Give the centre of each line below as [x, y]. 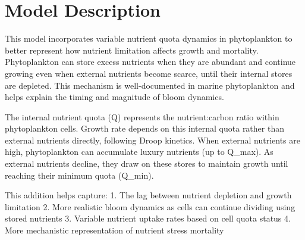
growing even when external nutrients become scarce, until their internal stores [149, 73]
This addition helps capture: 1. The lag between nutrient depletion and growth [148, 195]
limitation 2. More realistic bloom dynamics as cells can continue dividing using [150, 206]
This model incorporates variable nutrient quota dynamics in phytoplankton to [149, 38]
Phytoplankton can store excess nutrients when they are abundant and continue [150, 62]
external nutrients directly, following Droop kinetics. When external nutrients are [152, 140]
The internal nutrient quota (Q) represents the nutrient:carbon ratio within [142, 116]
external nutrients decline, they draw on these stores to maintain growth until [147, 163]
